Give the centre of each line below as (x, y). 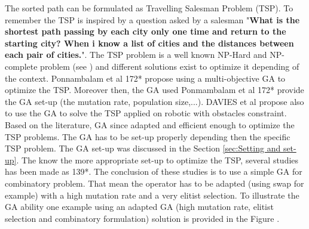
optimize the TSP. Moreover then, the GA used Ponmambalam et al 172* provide (154, 90)
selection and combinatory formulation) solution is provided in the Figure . (142, 218)
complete (21, 66)
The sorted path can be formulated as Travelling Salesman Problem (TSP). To (149, 8)
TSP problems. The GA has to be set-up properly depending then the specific (148, 136)
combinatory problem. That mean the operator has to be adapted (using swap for (154, 183)
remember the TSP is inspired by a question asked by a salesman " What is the (152, 19)
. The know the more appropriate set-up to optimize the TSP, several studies (157, 160)
